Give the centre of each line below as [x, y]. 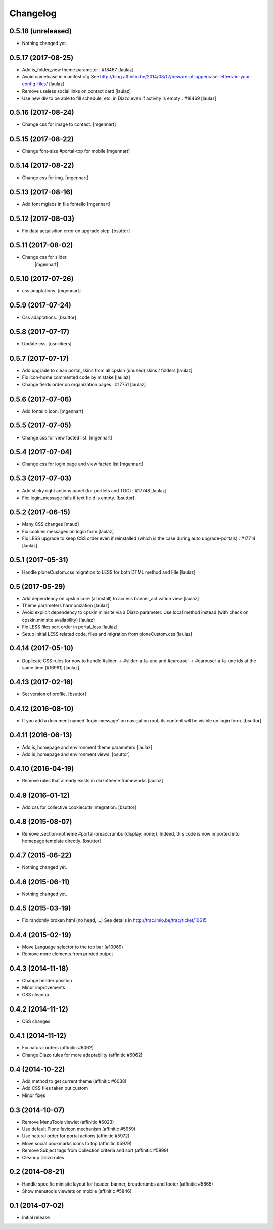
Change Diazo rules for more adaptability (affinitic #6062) [82, 1055]
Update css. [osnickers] [47, 344]
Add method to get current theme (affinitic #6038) [74, 1081]
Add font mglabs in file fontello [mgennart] [66, 204]
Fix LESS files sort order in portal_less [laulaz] [70, 627]
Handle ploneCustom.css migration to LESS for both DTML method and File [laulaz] [109, 572]
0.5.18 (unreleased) [40, 31]
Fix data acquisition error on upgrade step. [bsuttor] [76, 231]
